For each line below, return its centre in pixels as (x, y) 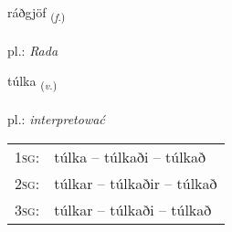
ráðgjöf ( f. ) (37, 13)
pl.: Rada (33, 50)
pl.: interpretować (56, 119)
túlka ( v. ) (32, 82)
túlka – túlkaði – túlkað (130, 156)
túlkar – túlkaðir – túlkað (136, 183)
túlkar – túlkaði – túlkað (133, 209)
